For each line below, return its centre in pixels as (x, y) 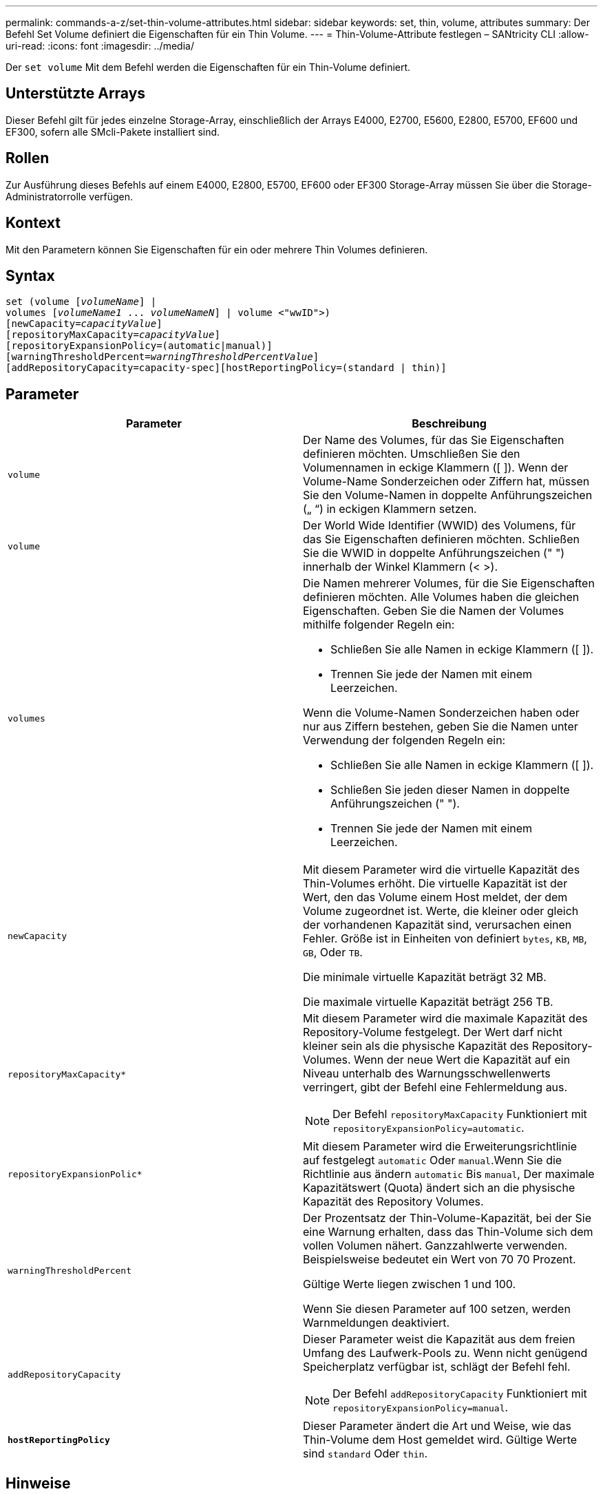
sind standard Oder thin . (366, 1454)
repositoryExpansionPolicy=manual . (421, 1408)
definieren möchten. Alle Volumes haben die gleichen (441, 597)
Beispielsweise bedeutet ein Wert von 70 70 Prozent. (440, 1260)
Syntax (30, 275)
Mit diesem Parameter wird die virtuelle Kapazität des (442, 870)
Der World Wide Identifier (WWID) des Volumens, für (440, 526)
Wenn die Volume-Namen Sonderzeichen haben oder (441, 713)
